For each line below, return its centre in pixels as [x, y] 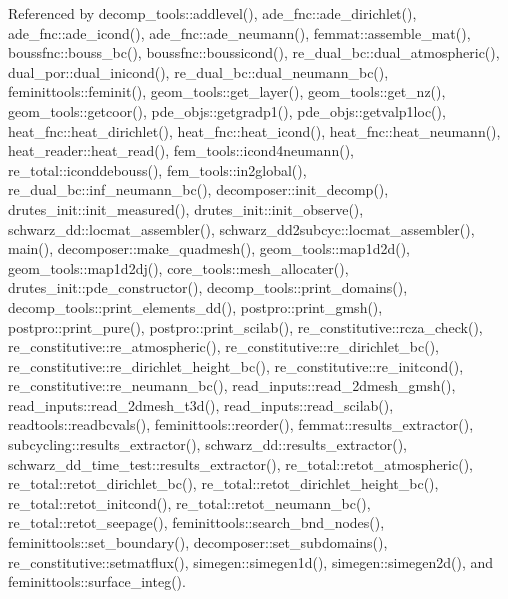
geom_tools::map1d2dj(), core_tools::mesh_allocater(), [178, 267]
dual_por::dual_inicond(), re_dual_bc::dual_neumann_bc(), [198, 71]
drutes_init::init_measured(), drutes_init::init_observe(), [186, 208]
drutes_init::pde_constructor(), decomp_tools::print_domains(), [208, 287]
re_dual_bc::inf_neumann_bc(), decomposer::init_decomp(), [198, 189]
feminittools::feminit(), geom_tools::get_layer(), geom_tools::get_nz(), [227, 91]
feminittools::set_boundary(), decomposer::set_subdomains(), [198, 542]
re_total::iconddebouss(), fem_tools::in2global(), [157, 169]
